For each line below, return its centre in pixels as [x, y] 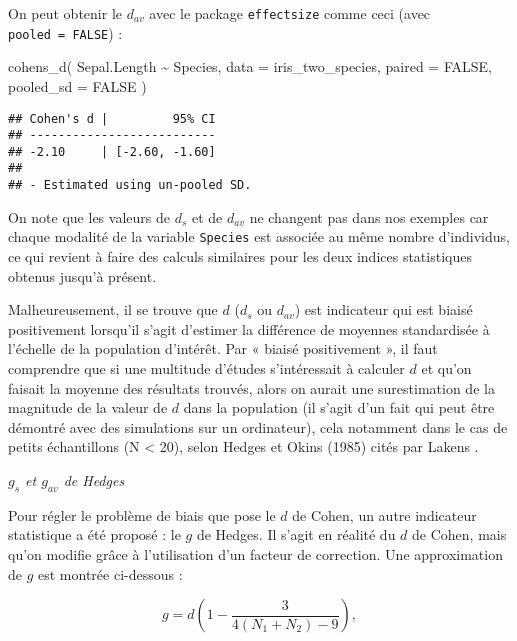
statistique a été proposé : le [94, 534]
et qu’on [446, 368]
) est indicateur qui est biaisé [383, 309]
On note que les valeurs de [89, 216]
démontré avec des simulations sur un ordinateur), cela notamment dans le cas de [258, 426]
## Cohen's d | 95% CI [112, 118]
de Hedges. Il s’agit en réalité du [296, 534]
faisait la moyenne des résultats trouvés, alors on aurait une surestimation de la [251, 387]
